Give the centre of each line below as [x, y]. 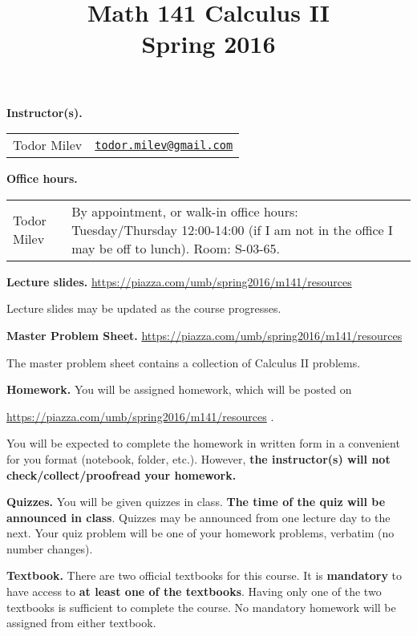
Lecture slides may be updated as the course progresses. [144, 308]
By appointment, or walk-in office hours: [185, 211]
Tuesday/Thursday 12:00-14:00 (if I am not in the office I [232, 229]
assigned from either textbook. [81, 623]
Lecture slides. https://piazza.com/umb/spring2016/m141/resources [179, 281]
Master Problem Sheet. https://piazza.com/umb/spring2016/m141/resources [204, 335]
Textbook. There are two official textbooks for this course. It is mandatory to [204, 575]
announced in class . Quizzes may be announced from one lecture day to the [198, 517]
